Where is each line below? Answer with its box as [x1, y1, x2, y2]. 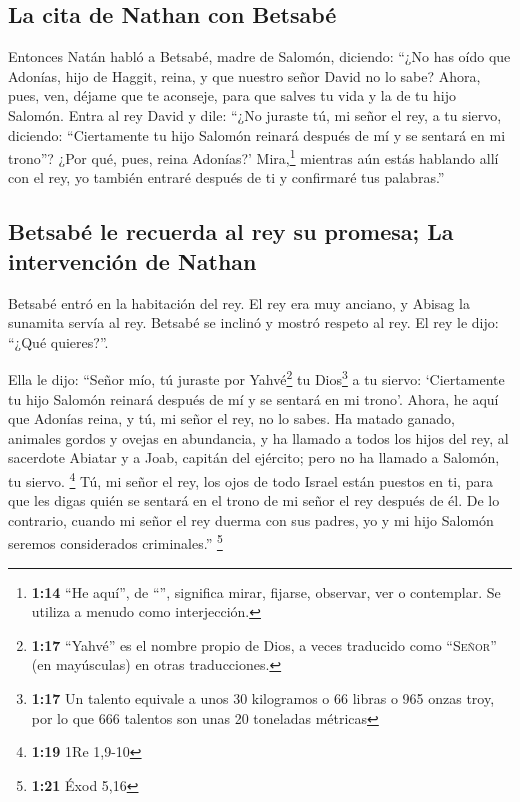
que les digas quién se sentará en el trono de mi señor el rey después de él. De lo [8, 490, 500, 511]
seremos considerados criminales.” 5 [8, 530, 223, 554]
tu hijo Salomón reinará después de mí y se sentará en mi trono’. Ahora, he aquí [8, 388, 499, 409]
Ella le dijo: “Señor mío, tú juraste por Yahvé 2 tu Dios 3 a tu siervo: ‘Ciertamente [8, 366, 505, 390]
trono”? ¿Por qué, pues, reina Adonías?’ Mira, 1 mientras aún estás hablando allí [8, 145, 499, 168]
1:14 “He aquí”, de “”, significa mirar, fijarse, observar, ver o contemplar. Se [31, 581, 501, 602]
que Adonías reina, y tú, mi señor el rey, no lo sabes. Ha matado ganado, [8, 408, 455, 429]
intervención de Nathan [8, 245, 257, 276]
